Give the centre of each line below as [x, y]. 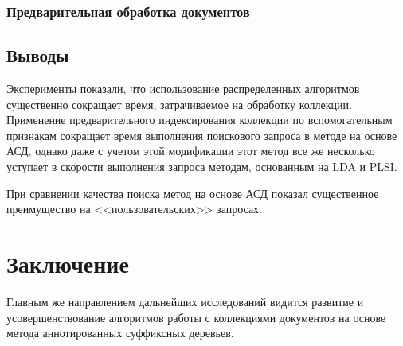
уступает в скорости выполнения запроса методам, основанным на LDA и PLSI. [202, 167]
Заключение [68, 263]
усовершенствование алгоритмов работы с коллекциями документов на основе [196, 317]
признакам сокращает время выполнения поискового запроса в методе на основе [202, 135]
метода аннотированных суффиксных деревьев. [120, 333]
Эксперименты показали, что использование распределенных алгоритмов [183, 89]
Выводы [38, 55]
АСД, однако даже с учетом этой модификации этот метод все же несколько [191, 151]
